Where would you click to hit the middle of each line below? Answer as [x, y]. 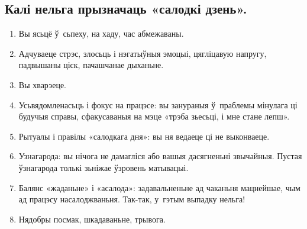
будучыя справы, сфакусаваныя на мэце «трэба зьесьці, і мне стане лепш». [154, 116]
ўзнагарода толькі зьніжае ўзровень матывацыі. [104, 167]
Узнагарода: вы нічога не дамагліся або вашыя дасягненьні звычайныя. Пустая [160, 156]
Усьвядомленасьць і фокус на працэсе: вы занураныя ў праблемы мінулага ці [158, 104]
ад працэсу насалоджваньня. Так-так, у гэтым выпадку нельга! [132, 199]
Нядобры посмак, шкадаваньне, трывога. [92, 219]
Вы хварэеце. [43, 84]
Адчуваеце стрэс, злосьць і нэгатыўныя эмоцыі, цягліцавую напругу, [143, 53]
